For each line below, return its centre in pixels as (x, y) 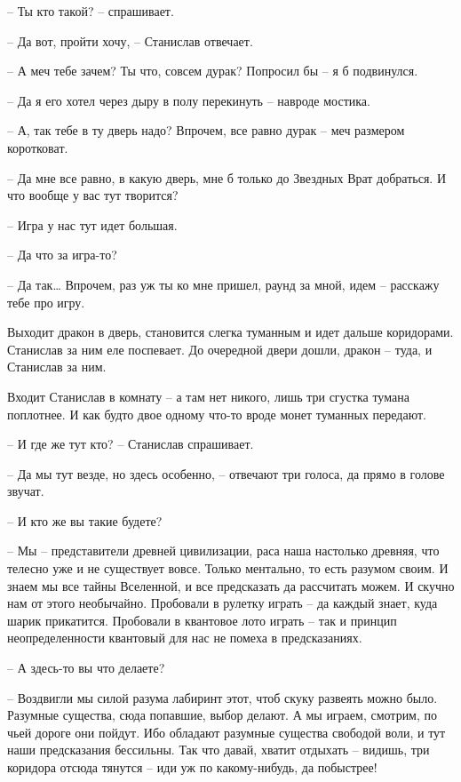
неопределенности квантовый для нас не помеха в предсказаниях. (185, 638)
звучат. (26, 491)
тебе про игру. (46, 302)
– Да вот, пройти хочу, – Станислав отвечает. (130, 40)
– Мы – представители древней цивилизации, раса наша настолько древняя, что (223, 551)
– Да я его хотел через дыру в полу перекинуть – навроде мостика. (189, 100)
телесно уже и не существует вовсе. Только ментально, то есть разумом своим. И (228, 568)
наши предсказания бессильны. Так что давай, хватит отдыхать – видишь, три (219, 750)
